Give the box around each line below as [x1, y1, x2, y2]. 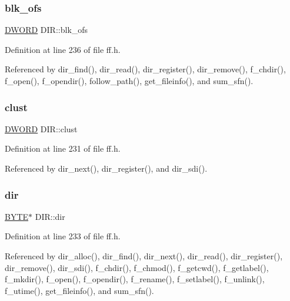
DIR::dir [35, 210, 65, 222]
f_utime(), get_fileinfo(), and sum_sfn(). [5, 284, 154, 296]
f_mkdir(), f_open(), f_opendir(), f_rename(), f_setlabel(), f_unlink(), [5, 273, 265, 285]
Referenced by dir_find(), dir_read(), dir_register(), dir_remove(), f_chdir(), [5, 63, 286, 75]
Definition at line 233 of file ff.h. [5, 230, 121, 242]
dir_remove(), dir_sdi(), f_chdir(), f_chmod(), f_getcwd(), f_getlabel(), [5, 261, 269, 273]
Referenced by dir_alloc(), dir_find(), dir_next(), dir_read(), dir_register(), [5, 250, 283, 262]
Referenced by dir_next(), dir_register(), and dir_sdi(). [5, 162, 208, 174]
